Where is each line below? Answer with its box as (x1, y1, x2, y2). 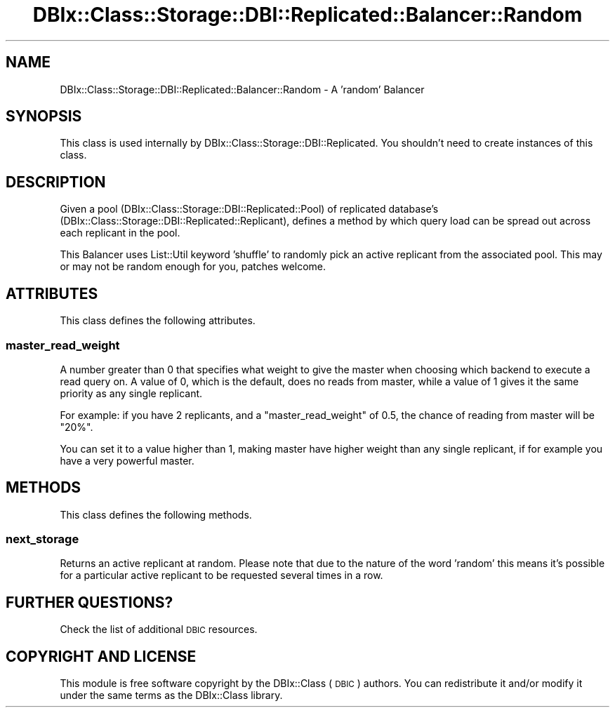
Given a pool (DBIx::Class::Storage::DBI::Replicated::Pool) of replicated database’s (60, 203, 439, 215)
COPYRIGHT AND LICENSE (6, 647, 197, 665)
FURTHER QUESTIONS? (6, 593, 173, 611)
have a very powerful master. (60, 454, 194, 467)
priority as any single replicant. (60, 387, 203, 399)
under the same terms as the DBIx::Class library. (60, 689, 283, 702)
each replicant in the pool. (60, 227, 180, 239)
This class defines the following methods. (60, 508, 252, 521)
